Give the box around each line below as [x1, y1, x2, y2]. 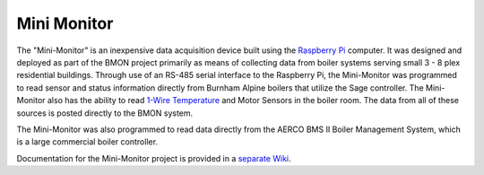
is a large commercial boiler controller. [16, 136, 159, 147]
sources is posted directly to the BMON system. [16, 108, 194, 118]
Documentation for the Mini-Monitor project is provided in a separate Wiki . [16, 153, 291, 163]
